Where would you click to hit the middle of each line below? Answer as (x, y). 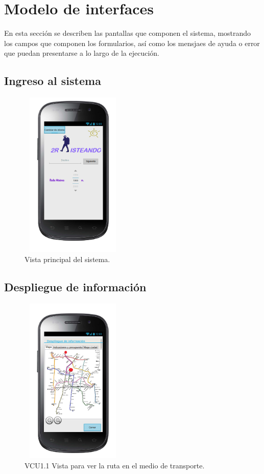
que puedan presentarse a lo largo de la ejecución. (82, 53)
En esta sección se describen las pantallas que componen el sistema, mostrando (128, 33)
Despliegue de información (75, 287)
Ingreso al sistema (53, 81)
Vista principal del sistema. (67, 259)
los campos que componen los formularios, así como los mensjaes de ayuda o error (132, 43)
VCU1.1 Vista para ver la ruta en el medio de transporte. (115, 465)
